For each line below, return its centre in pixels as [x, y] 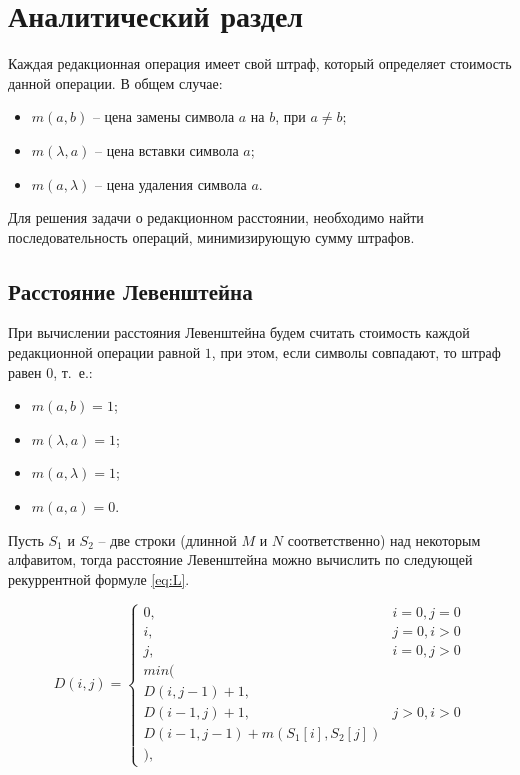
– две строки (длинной [167, 539]
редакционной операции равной [104, 352]
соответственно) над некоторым [384, 539]
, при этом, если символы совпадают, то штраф [356, 352]
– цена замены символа [163, 116]
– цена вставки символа [167, 149]
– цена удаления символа [171, 183]
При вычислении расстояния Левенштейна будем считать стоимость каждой [239, 332]
